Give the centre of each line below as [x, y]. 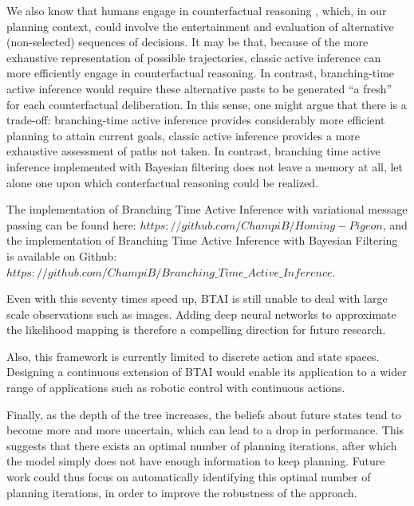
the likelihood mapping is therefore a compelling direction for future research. [196, 329]
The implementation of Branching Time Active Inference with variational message [207, 209]
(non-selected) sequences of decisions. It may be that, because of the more [187, 42]
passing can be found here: [71, 224]
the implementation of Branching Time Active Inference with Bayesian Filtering [202, 240]
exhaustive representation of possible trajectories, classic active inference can [194, 57]
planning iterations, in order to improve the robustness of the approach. [182, 492]
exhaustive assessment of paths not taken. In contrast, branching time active [193, 151]
